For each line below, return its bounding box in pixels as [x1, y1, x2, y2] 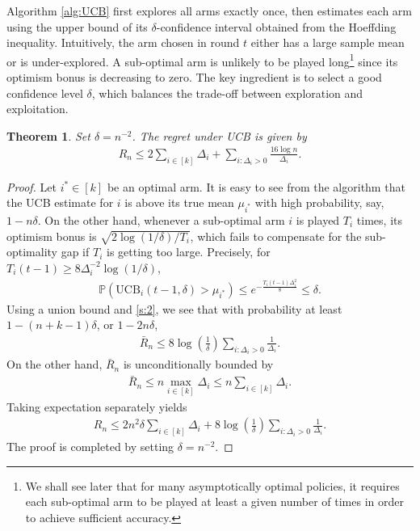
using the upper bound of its [6, 18, 148, 35]
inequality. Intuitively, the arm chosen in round [6, 34, 240, 51]
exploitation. [6, 100, 69, 117]
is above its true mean [124, 194, 234, 211]
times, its [356, 211, 402, 228]
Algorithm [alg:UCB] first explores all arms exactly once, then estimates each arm [6, 2, 413, 19]
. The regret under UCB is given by [132, 127, 307, 144]
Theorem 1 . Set [6, 127, 90, 144]
